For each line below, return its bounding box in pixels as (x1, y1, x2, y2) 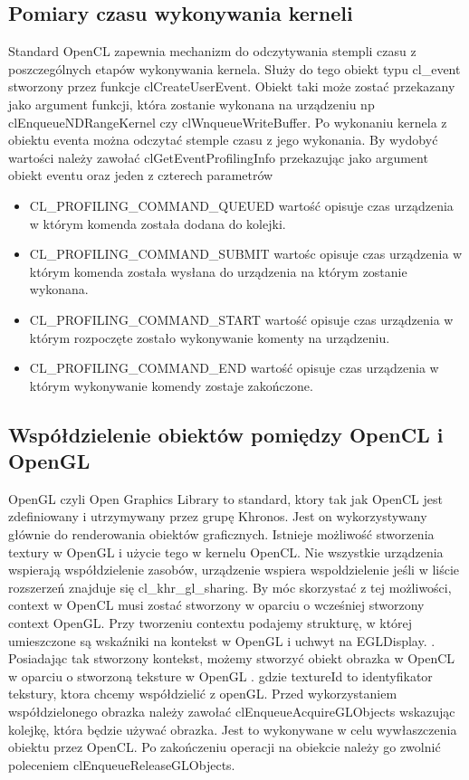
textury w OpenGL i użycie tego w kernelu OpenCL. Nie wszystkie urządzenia (8, 542, 444, 561)
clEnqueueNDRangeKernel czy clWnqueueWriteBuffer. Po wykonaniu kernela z (8, 112, 447, 131)
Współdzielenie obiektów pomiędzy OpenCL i (8, 420, 444, 448)
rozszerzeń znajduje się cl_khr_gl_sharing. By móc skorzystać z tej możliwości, (8, 577, 452, 596)
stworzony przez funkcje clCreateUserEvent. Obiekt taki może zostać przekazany (8, 77, 455, 96)
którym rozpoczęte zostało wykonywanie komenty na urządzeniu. (29, 328, 390, 347)
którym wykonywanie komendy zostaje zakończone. (29, 376, 313, 395)
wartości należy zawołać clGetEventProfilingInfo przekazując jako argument (8, 147, 428, 166)
